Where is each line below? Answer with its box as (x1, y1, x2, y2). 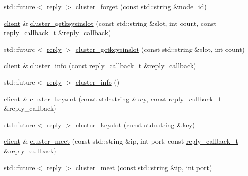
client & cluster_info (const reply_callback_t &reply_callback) (4, 60, 196, 71)
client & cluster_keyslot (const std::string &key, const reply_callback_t (4, 93, 221, 103)
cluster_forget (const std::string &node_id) (75, 1, 207, 11)
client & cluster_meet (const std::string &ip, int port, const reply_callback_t (4, 136, 238, 146)
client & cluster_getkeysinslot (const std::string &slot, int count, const (4, 18, 217, 28)
